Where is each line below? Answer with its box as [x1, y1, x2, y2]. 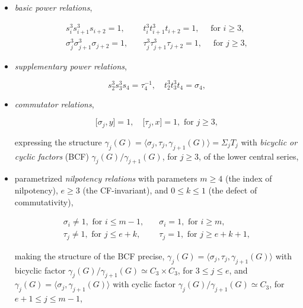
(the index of [225, 172, 272, 185]
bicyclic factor [14, 263, 66, 276]
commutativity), [14, 195, 74, 208]
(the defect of [208, 184, 257, 196]
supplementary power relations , [14, 59, 127, 72]
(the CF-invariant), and [82, 184, 168, 196]
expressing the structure [14, 135, 102, 148]
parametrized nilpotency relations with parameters [14, 172, 197, 185]
